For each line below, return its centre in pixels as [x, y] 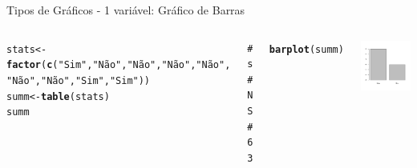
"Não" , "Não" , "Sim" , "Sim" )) [79, 80]
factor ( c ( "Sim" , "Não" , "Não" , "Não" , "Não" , [119, 65]
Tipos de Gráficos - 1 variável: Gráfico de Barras [126, 10]
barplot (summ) [306, 49]
